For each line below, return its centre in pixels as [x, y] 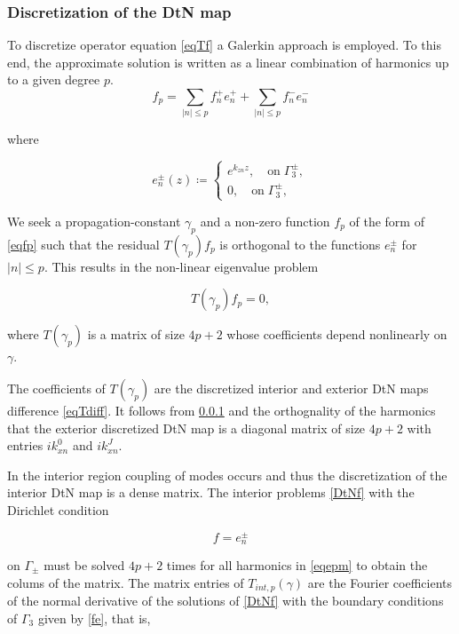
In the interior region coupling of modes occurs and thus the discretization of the [227, 475]
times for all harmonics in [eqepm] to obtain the [297, 565]
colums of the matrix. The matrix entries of [126, 582]
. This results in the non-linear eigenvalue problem [181, 266]
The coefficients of [56, 388]
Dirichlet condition [58, 509]
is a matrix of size [136, 334]
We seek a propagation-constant [94, 221]
